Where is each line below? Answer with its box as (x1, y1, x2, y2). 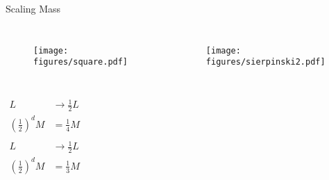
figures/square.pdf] (33, 57, 128, 67)
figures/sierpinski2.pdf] (205, 57, 326, 67)
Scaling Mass (6, 1, 61, 15)
